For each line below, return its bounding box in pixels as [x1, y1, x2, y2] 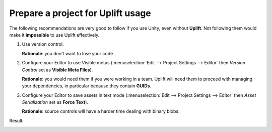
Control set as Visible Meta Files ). [22, 67, 93, 73]
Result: [9, 117, 24, 123]
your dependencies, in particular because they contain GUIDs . [22, 83, 152, 89]
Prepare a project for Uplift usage [9, 8, 151, 19]
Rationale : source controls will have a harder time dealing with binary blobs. [22, 108, 180, 114]
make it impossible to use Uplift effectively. [9, 32, 100, 38]
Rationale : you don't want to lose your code [22, 50, 113, 56]
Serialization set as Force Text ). [22, 99, 88, 105]
